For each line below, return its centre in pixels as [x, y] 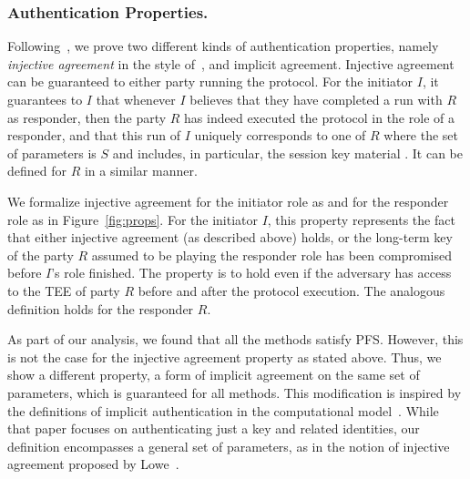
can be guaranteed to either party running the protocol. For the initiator [210, 82]
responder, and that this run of [94, 135]
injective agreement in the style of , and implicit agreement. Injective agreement [231, 63]
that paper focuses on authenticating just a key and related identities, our [214, 428]
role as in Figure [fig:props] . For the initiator [133, 219]
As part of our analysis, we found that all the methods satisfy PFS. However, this [235, 339]
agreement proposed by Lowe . [93, 464]
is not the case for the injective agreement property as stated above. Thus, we [225, 357]
